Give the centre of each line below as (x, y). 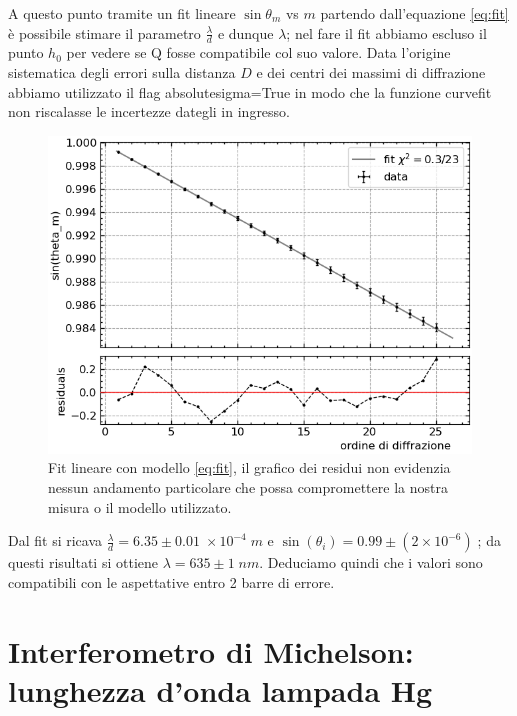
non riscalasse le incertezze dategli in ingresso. (149, 111)
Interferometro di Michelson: (211, 650)
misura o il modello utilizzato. (140, 506)
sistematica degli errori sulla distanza (122, 72)
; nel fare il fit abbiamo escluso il (386, 32)
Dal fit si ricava (55, 540)
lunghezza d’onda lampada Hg (220, 689)
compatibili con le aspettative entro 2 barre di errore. (171, 581)
